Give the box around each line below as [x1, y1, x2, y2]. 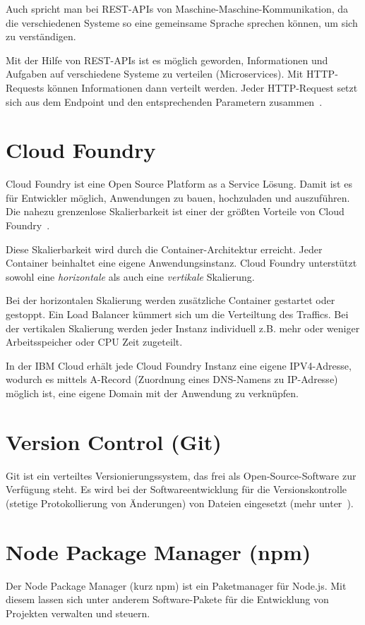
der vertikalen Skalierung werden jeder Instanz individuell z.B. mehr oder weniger [6, 320, 360, 335]
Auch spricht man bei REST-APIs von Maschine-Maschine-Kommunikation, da [6, 1, 349, 16]
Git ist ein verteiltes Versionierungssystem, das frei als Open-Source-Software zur [6, 468, 357, 483]
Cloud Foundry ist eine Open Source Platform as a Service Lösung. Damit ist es [6, 176, 352, 191]
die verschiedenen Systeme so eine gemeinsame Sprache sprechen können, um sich [6, 15, 358, 30]
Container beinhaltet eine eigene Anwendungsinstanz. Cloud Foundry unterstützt [6, 255, 357, 270]
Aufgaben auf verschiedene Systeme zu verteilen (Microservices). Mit [6, 66, 304, 81]
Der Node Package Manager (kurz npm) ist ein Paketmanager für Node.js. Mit [6, 578, 347, 593]
